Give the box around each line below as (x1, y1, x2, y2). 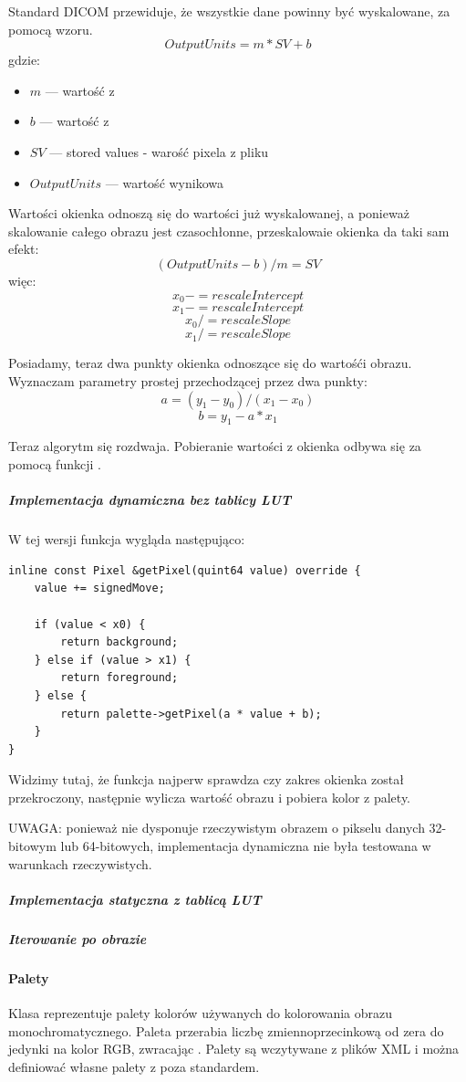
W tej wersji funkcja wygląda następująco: (8, 530, 245, 549)
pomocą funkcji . (8, 455, 101, 474)
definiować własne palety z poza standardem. (8, 1056, 260, 1076)
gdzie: (8, 50, 40, 69)
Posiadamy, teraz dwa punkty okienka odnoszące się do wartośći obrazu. (8, 353, 412, 373)
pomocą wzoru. (8, 19, 93, 38)
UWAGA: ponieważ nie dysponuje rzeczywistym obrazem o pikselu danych (8, 818, 425, 837)
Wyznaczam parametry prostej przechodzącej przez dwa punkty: (8, 372, 368, 391)
